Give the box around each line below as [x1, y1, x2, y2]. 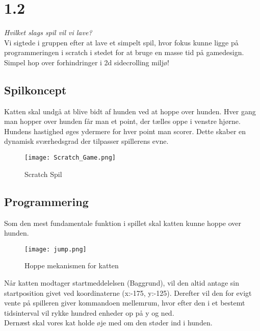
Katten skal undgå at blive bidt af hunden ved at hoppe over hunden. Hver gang [4, 106, 256, 116]
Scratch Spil [24, 168, 62, 179]
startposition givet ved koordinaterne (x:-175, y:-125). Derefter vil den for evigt [4, 287, 252, 298]
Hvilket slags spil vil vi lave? [4, 27, 92, 38]
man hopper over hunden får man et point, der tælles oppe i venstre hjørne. [4, 116, 241, 126]
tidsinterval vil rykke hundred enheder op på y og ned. [4, 307, 174, 318]
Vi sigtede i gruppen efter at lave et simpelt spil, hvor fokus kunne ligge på [4, 37, 239, 47]
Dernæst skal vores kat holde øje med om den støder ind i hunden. [4, 317, 213, 328]
